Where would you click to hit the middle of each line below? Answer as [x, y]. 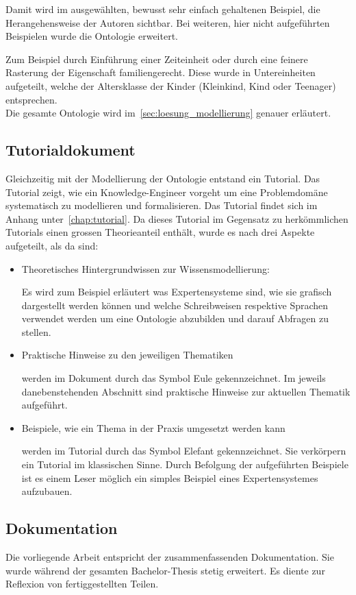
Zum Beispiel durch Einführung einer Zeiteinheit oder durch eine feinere [157, 59]
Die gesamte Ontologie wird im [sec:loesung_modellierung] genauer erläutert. [168, 113]
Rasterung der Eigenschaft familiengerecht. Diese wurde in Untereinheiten [161, 72]
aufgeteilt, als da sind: [52, 245]
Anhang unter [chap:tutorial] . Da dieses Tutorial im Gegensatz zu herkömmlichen [177, 218]
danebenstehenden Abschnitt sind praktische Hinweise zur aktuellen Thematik [186, 391]
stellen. [36, 331]
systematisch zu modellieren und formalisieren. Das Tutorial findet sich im [162, 205]
